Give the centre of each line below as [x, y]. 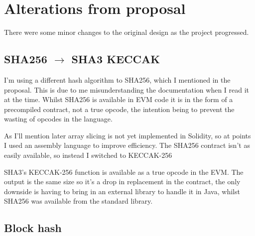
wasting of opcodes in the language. [58, 119]
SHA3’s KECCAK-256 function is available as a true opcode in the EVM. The [124, 172]
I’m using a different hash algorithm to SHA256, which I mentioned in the [117, 79]
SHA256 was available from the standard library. [78, 201]
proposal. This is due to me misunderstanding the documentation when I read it [127, 89]
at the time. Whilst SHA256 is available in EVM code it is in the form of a [119, 99]
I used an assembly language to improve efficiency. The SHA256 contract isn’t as [127, 145]
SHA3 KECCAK [116, 59]
